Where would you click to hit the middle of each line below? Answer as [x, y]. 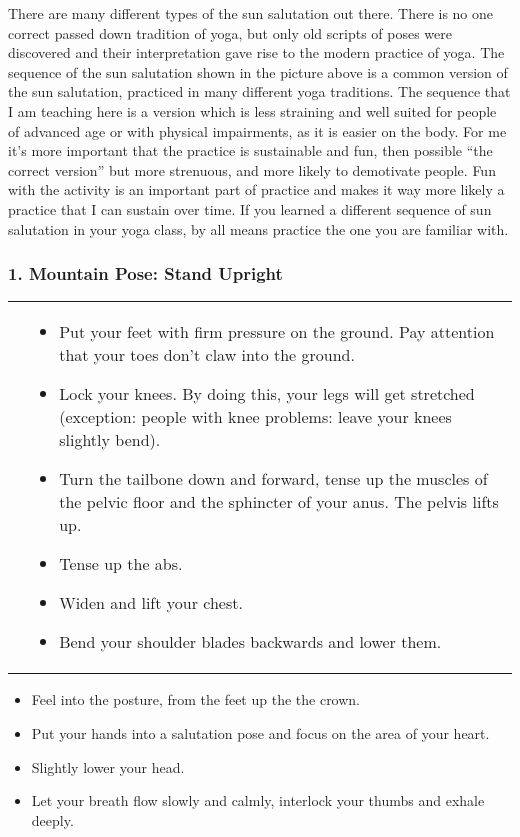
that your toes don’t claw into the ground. [207, 355]
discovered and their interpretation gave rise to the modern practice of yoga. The [256, 52]
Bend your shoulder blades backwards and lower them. [250, 642]
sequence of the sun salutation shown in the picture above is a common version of [258, 71]
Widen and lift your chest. [151, 603]
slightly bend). [110, 440]
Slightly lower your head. [108, 766]
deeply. [52, 819]
